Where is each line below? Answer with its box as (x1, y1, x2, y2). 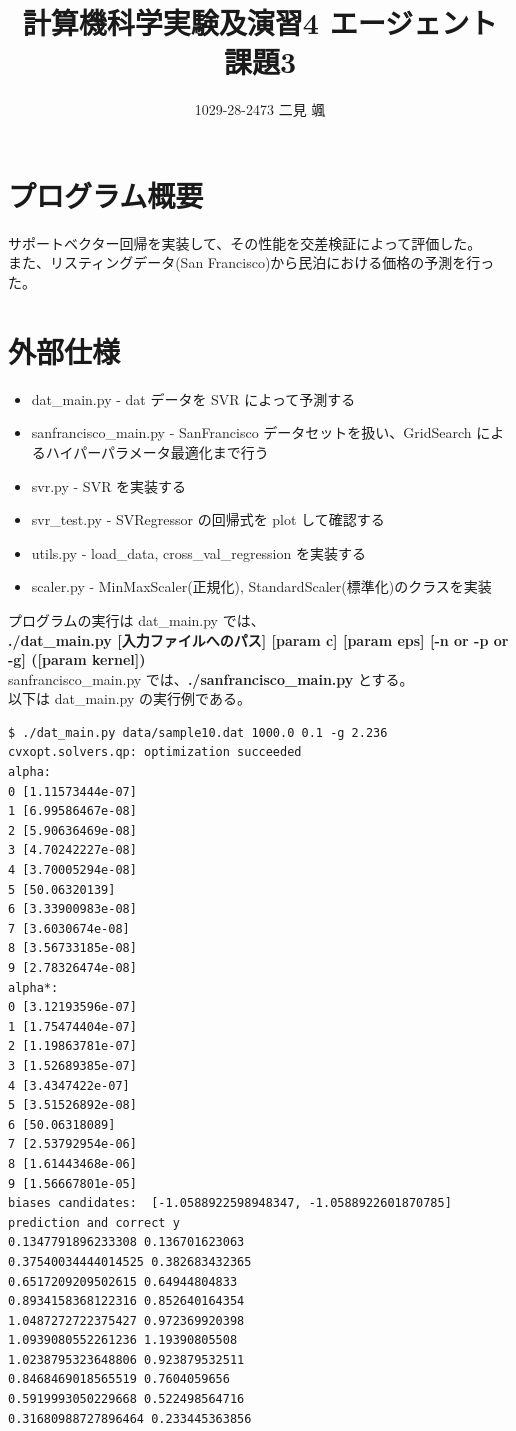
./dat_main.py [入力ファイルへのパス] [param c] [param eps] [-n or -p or (8, 629, 509, 650)
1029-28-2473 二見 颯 (194, 99, 326, 120)
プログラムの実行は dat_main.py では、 (8, 609, 265, 630)
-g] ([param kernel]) (8, 649, 146, 670)
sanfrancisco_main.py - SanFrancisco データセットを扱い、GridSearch (31, 422, 472, 443)
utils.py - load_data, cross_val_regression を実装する (31, 542, 366, 563)
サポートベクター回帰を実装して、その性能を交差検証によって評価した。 (8, 232, 482, 253)
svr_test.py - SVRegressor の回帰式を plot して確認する (31, 509, 385, 530)
